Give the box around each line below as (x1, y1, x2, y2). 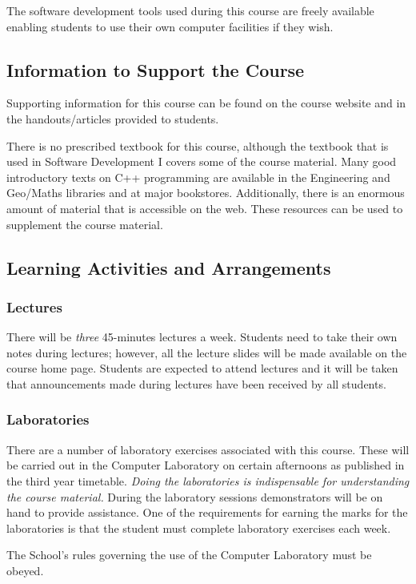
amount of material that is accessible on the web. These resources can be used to (6, 199, 403, 216)
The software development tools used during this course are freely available (6, 2, 374, 18)
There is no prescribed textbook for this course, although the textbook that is (6, 137, 389, 154)
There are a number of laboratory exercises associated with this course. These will (6, 441, 410, 457)
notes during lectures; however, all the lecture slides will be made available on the (6, 344, 407, 360)
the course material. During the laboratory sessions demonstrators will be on (6, 488, 383, 505)
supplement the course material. (6, 215, 163, 232)
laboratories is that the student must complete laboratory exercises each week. (6, 519, 391, 536)
